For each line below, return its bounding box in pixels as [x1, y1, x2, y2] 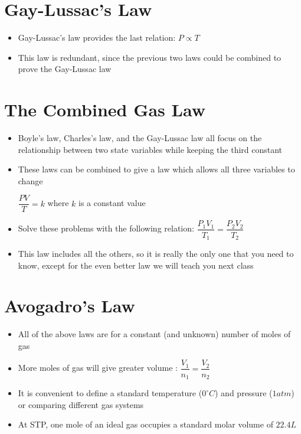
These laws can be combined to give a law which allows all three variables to [18, 163, 295, 175]
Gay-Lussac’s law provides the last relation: [18, 31, 176, 44]
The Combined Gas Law [4, 97, 205, 122]
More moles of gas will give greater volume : [18, 361, 178, 374]
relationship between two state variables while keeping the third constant [18, 143, 283, 155]
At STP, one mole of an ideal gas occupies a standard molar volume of [18, 418, 273, 430]
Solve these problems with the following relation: [18, 222, 194, 234]
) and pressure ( [215, 387, 273, 399]
